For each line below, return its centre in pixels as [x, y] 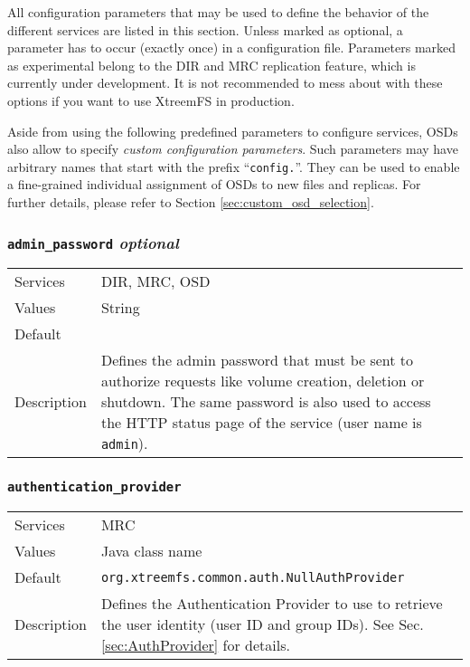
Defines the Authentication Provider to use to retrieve [272, 604]
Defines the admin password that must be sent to [257, 360]
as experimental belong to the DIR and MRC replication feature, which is [211, 65]
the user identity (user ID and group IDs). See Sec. [262, 624]
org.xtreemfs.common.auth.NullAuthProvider [253, 577]
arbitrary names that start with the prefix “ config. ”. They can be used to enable [234, 166]
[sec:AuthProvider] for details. [195, 645]
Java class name [151, 551]
